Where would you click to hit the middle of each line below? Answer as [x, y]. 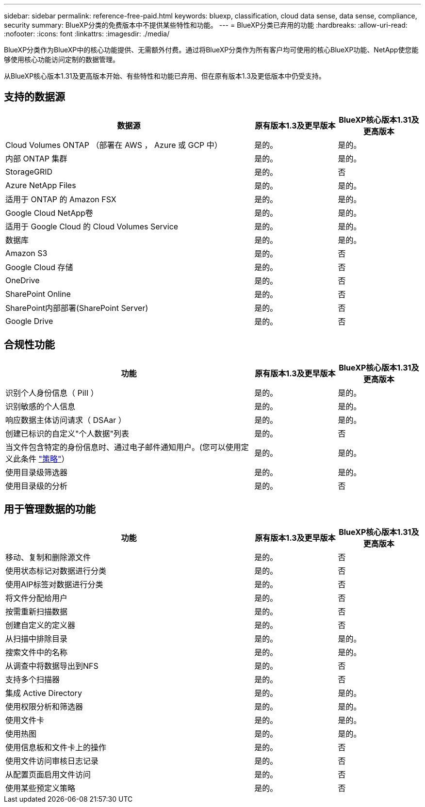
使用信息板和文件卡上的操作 [56, 747]
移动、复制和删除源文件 [48, 557]
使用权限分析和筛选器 [44, 706]
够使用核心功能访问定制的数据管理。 [62, 59]
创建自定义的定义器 [41, 625]
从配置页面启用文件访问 [48, 774]
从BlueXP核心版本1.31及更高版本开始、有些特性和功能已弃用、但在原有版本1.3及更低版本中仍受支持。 [165, 76]
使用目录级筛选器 [37, 472]
